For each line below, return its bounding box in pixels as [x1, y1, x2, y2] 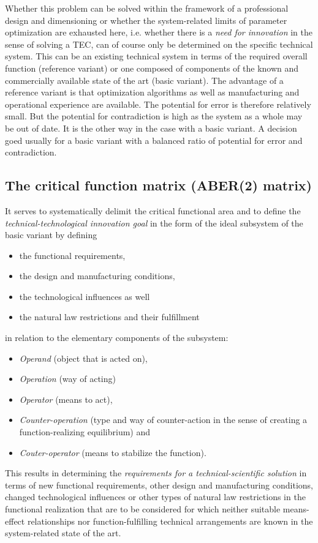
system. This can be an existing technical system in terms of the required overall [5, 50, 308, 62]
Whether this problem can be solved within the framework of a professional [5, 2, 289, 14]
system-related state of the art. [5, 526, 121, 539]
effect [5, 514, 25, 527]
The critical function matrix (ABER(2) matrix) [5, 176, 312, 195]
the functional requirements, [19, 249, 126, 261]
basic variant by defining [5, 228, 97, 241]
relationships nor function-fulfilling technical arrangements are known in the [27, 514, 313, 527]
